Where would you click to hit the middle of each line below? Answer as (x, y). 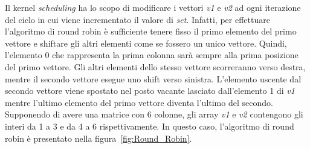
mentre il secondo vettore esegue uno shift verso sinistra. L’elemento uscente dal (153, 78)
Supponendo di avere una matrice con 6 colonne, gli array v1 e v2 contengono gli (154, 114)
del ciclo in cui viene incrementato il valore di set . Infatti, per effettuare (137, 19)
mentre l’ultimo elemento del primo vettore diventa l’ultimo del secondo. (139, 102)
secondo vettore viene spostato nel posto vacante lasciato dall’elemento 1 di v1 (150, 91)
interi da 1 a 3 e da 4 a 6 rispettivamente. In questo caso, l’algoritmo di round (150, 126)
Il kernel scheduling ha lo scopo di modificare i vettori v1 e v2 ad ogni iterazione (153, 7)
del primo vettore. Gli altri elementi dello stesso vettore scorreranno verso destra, (155, 66)
